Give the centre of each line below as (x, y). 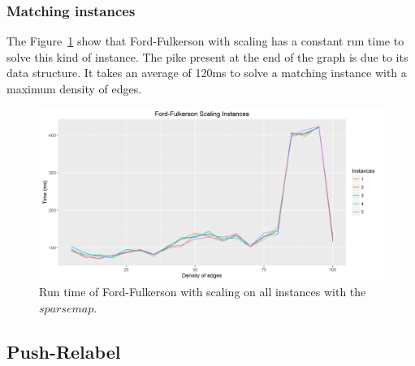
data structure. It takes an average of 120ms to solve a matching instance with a (207, 73)
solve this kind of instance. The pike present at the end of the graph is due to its (207, 56)
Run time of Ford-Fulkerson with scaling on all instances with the (203, 292)
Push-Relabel (64, 351)
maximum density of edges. (74, 88)
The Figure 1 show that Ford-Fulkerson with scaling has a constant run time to (205, 41)
